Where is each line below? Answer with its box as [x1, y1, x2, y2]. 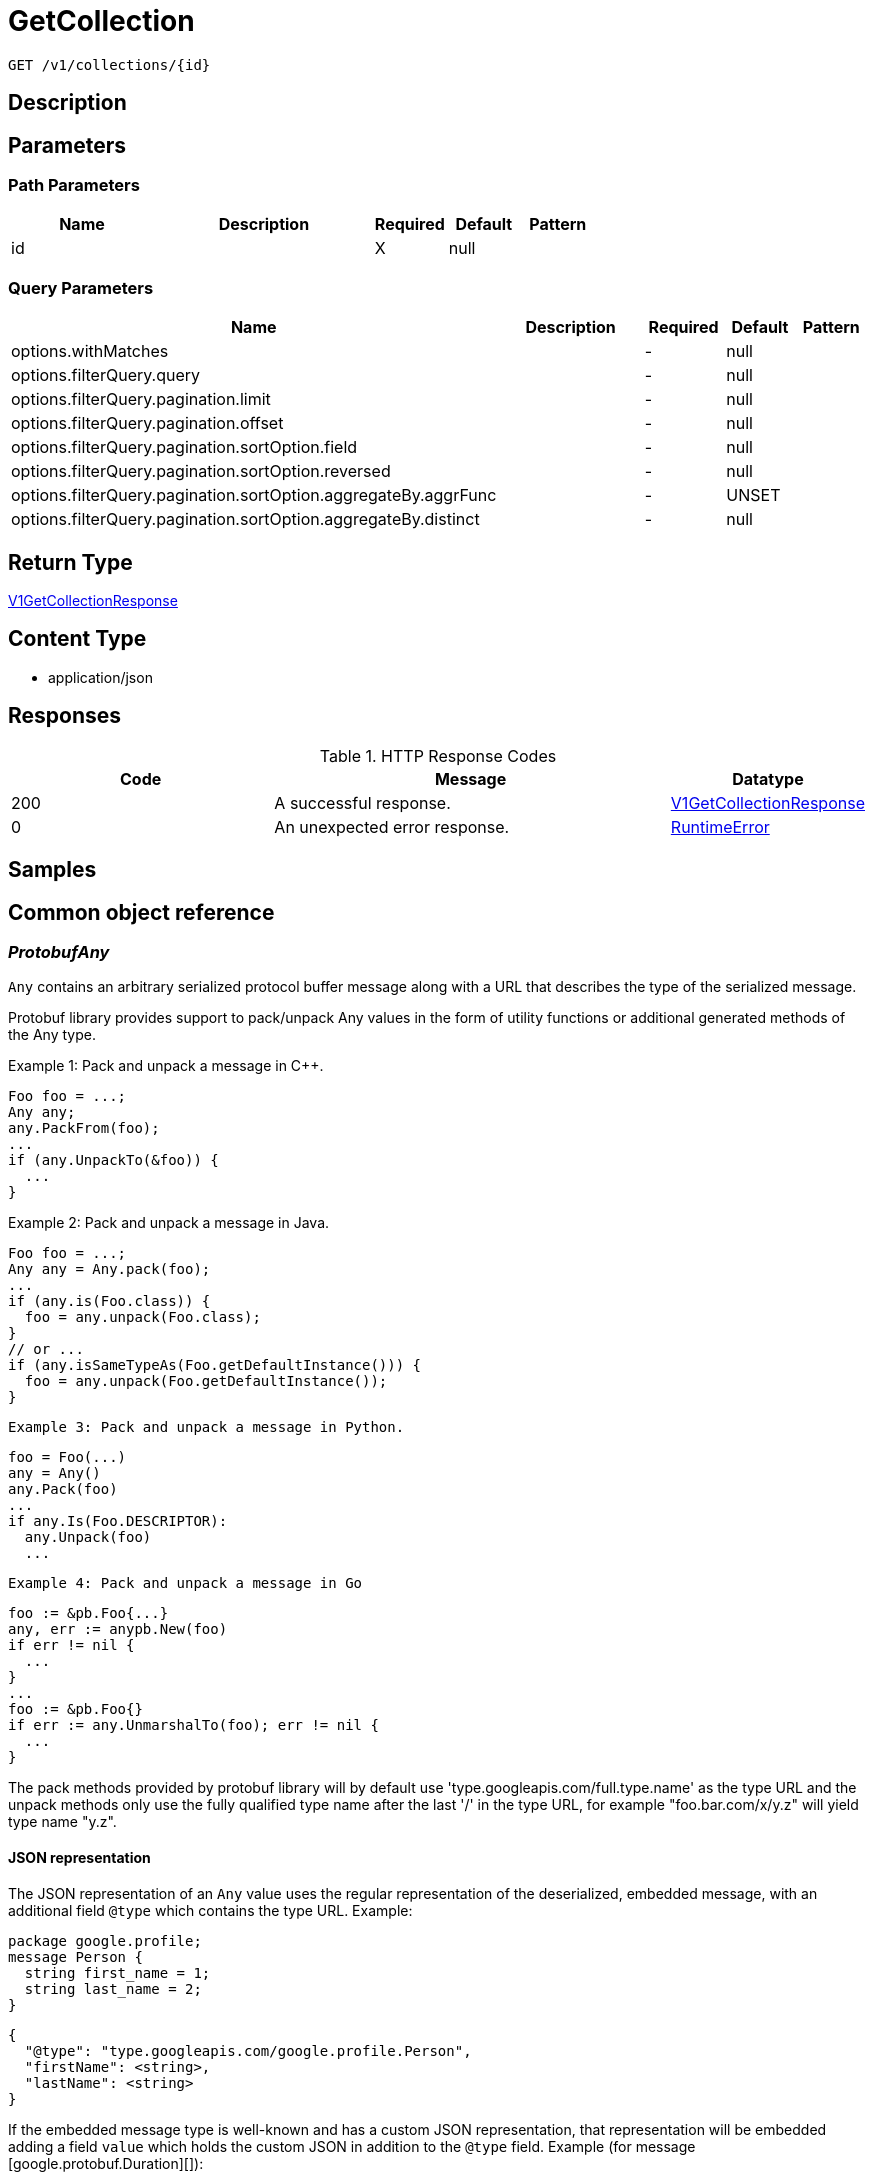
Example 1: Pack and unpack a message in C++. [8, 1057, 324, 1075]
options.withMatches [11, 341, 169, 362]
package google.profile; [8, 1932, 202, 1949]
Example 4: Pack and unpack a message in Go [8, 1575, 363, 1592]
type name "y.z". [8, 1813, 117, 1831]
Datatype [732, 768, 804, 789]
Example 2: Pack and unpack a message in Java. [8, 1214, 330, 1232]
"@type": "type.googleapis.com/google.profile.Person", [24, 2042, 472, 2059]
